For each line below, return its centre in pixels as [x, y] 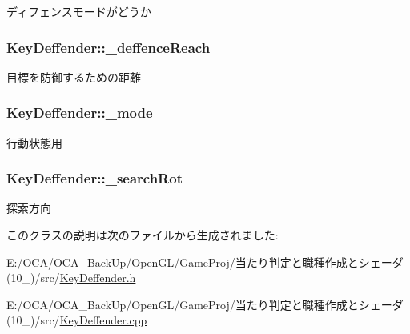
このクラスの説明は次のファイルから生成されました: [143, 235]
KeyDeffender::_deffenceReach [109, 47]
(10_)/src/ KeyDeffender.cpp [77, 320]
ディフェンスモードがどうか [79, 11]
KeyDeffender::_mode [80, 113]
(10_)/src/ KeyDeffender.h [71, 278]
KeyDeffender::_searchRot [94, 178]
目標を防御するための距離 [74, 76]
